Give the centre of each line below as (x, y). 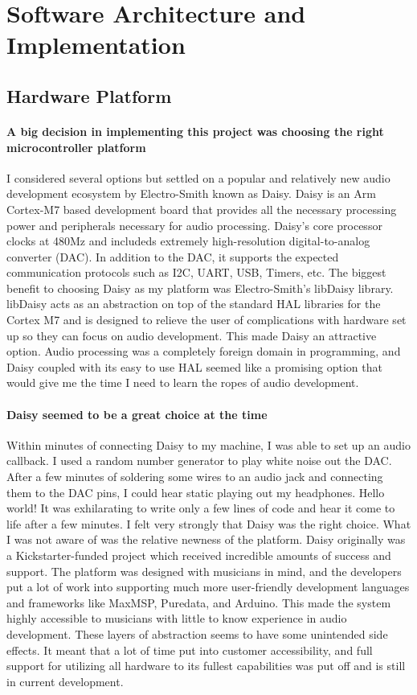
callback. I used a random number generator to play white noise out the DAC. (199, 461)
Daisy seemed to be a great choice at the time (137, 414)
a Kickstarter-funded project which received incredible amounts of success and (199, 555)
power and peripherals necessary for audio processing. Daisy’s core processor (194, 225)
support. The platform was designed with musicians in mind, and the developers (204, 571)
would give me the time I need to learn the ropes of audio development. (183, 382)
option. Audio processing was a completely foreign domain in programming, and (204, 351)
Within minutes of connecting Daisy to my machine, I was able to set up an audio (208, 444)
